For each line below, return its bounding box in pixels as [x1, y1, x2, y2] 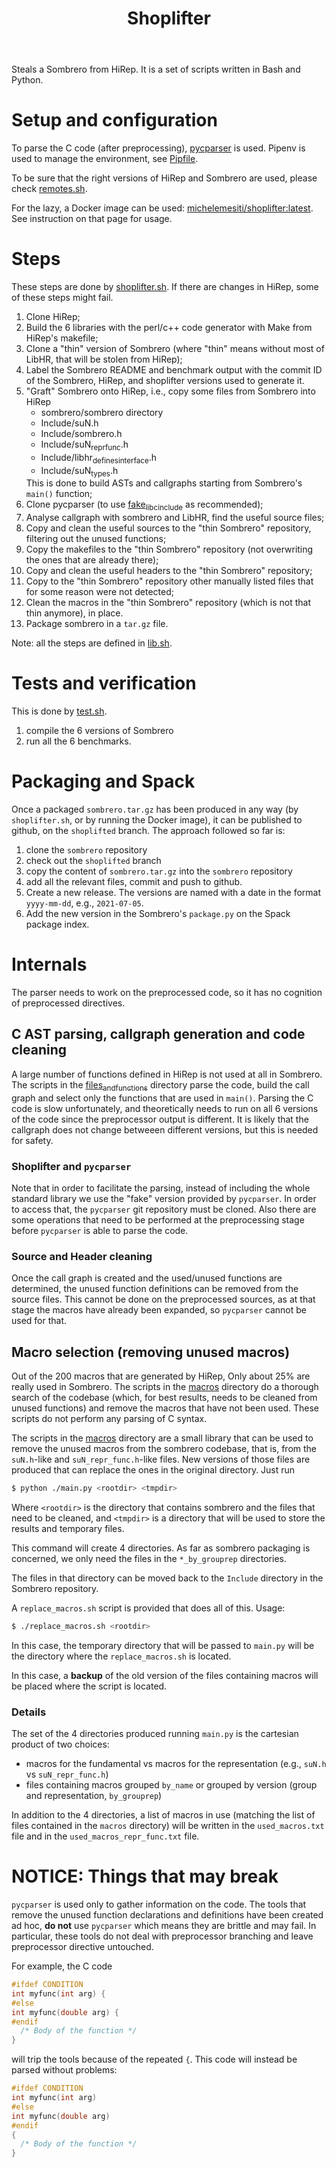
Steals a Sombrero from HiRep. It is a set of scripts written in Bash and [11, 63, 301, 76]
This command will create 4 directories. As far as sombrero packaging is [11, 1542, 311, 1554]
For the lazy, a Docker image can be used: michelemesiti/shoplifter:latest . [11, 202, 314, 214]
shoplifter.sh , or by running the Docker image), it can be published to [11, 814, 303, 826]
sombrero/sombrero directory [40, 407, 164, 419]
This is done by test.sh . [11, 705, 108, 717]
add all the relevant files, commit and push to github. [25, 876, 243, 888]
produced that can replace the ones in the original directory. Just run [11, 1464, 296, 1476]
